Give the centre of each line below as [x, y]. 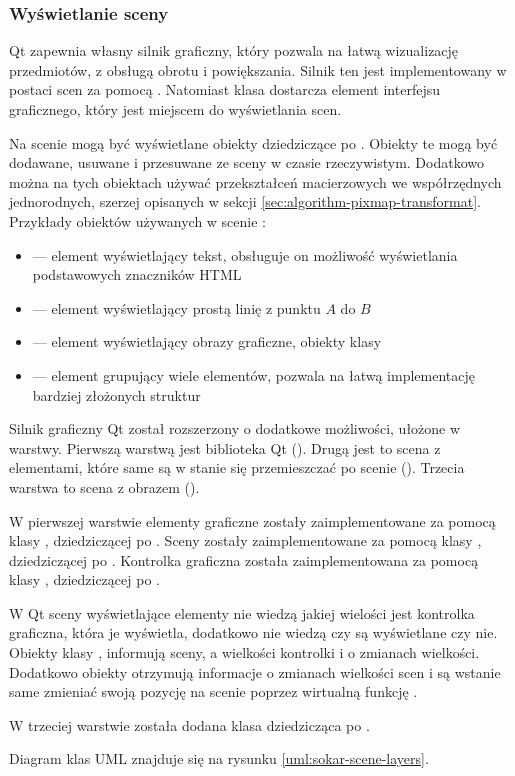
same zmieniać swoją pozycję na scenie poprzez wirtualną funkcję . [213, 691]
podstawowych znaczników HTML [137, 274]
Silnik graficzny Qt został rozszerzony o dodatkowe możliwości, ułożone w [235, 428]
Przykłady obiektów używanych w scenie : [137, 220]
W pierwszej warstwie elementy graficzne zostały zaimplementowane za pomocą [252, 520]
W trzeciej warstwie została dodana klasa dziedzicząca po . [189, 724]
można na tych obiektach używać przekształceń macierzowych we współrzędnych [255, 181]
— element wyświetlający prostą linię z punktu [176, 307]
